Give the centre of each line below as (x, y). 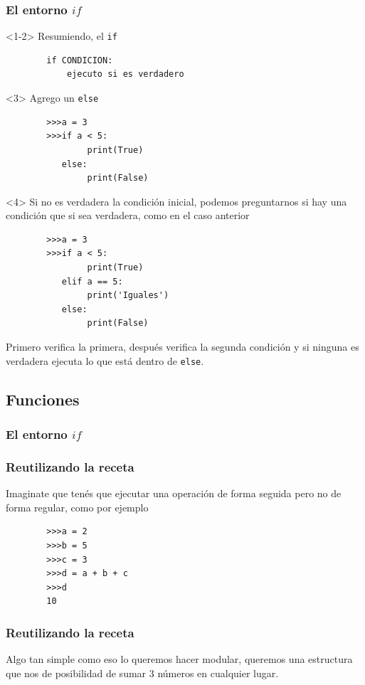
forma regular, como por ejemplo (77, 507)
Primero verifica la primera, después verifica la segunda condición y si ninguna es (182, 347)
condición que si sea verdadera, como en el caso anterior (128, 215)
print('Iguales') (128, 296)
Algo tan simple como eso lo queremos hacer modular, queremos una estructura (179, 659)
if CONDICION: (80, 60)
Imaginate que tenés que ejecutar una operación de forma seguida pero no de (174, 493)
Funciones (43, 399)
